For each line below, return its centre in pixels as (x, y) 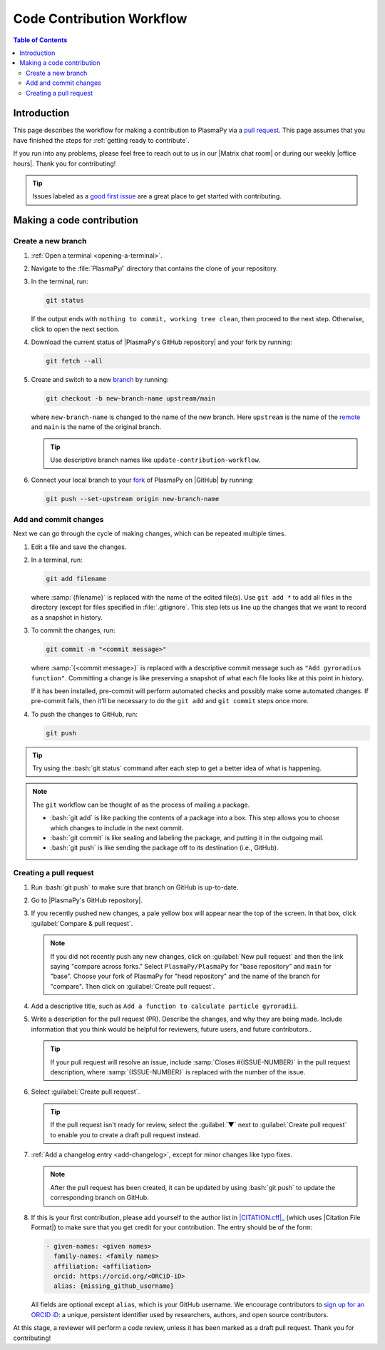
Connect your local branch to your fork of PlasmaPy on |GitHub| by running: (143, 480)
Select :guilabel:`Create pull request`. (86, 1092)
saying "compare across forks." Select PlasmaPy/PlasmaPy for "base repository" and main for (191, 966)
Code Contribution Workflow (100, 19)
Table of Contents (40, 40)
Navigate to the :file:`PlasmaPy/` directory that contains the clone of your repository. (154, 268)
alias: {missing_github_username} (114, 1286)
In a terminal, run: (57, 560)
